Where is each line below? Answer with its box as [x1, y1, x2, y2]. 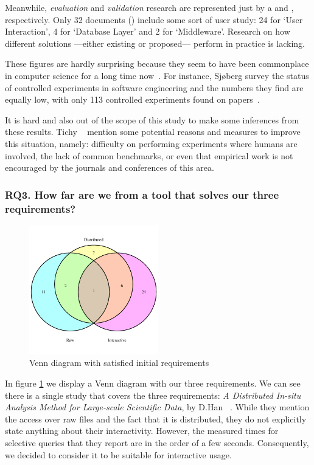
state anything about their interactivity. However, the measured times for [5, 424, 279, 437]
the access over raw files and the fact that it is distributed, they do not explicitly [5, 412, 307, 425]
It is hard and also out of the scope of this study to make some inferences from [5, 113, 299, 126]
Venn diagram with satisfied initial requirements [29, 356, 209, 369]
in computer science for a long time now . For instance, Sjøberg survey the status [5, 69, 309, 81]
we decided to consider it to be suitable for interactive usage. [5, 448, 232, 461]
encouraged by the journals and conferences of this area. [5, 161, 214, 174]
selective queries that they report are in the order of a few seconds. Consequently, [5, 436, 309, 449]
